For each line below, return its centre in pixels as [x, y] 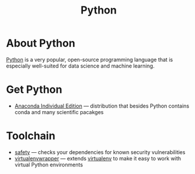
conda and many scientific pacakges [59, 112]
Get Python [34, 90]
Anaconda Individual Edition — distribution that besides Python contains [102, 106]
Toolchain [31, 136]
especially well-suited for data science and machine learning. [80, 66]
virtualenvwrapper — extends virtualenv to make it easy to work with [98, 158]
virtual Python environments [49, 165]
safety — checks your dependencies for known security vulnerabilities [100, 152]
